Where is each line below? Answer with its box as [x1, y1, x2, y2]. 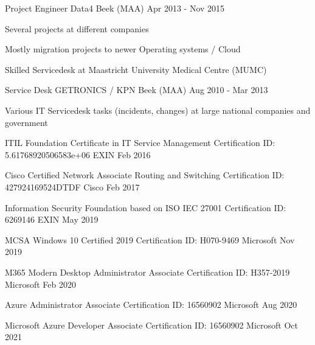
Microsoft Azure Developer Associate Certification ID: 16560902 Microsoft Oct [5, 318, 298, 331]
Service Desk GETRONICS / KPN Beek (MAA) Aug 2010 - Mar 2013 [5, 83, 268, 96]
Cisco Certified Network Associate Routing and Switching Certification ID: [5, 169, 285, 181]
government [5, 116, 48, 128]
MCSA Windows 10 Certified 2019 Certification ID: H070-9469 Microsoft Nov [5, 233, 295, 246]
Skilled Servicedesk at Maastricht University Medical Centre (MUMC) [5, 63, 267, 75]
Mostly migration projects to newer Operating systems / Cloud [5, 43, 241, 55]
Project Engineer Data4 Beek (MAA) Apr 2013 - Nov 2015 [5, 2, 225, 14]
